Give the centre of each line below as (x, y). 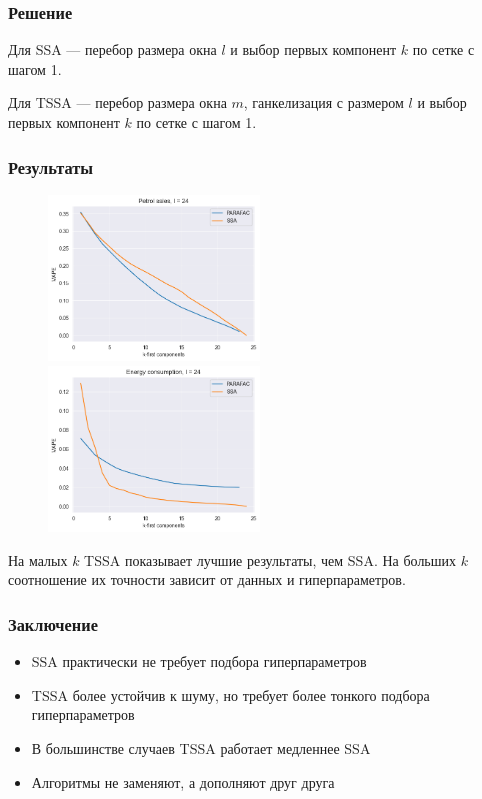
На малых (38, 559)
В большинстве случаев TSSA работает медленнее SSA (201, 748)
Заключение (53, 623)
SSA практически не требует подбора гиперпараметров (199, 661)
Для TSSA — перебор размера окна (117, 102)
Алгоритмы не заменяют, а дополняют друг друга (183, 781)
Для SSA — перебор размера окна (112, 49)
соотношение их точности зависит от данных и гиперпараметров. (207, 579)
